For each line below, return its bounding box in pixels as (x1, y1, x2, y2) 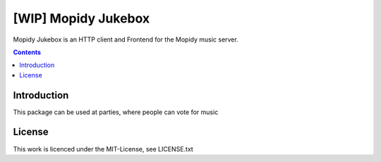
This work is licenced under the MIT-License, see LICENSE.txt (13, 144, 193, 153)
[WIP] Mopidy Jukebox (13, 11, 150, 26)
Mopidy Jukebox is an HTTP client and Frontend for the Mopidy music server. (13, 35, 239, 44)
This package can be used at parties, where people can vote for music (13, 108, 219, 116)
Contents (13, 48, 42, 56)
